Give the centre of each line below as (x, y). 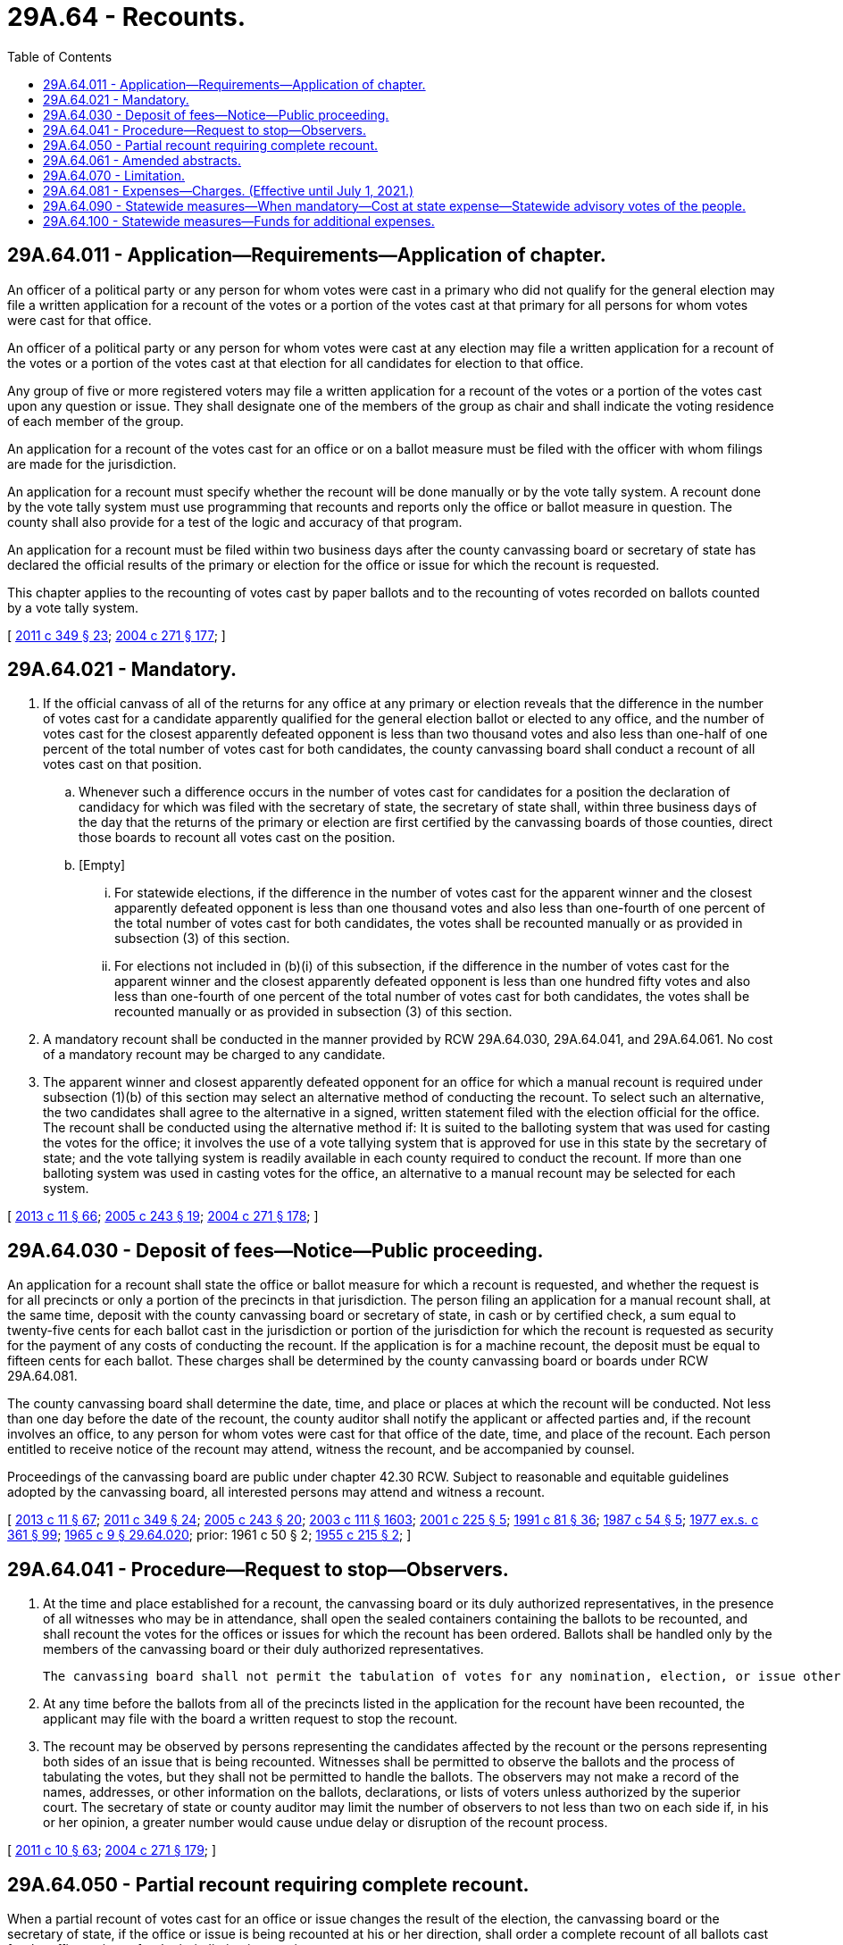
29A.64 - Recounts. (127, 17)
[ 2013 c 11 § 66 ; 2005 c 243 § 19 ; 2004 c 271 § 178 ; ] (163, 1216)
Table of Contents (60, 56)
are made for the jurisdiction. (92, 463)
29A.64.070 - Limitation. (114, 175)
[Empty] (102, 865)
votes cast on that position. (123, 764)
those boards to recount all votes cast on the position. (237, 838)
